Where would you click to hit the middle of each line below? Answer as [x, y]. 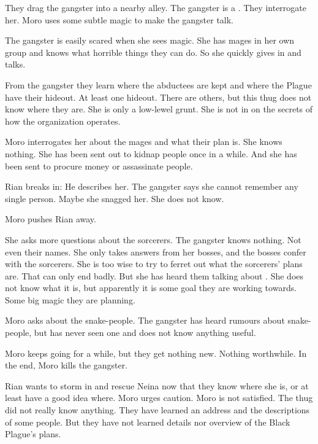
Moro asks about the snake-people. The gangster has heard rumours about [145, 320]
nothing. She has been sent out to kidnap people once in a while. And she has [151, 153]
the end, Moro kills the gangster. [66, 365]
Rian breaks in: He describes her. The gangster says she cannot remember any [152, 186]
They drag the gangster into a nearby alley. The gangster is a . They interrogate [156, 7]
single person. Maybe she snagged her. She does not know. [115, 198]
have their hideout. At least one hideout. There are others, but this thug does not [158, 97]
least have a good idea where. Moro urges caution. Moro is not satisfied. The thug [159, 398]
